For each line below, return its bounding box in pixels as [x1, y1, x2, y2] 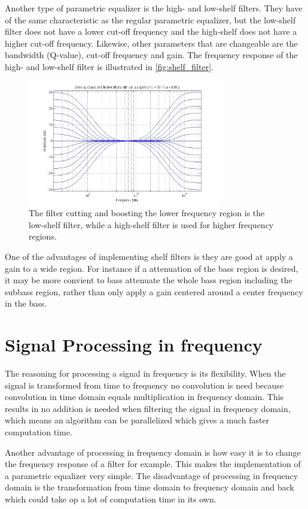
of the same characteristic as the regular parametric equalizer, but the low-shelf [5, 13, 296, 26]
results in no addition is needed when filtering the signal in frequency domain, [5, 402, 291, 414]
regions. [29, 230, 57, 243]
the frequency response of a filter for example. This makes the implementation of [5, 458, 301, 470]
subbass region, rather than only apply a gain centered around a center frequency [5, 285, 303, 298]
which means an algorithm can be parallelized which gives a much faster [5, 414, 270, 426]
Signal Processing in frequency [5, 332, 263, 357]
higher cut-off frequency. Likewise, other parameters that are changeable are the [5, 37, 298, 49]
